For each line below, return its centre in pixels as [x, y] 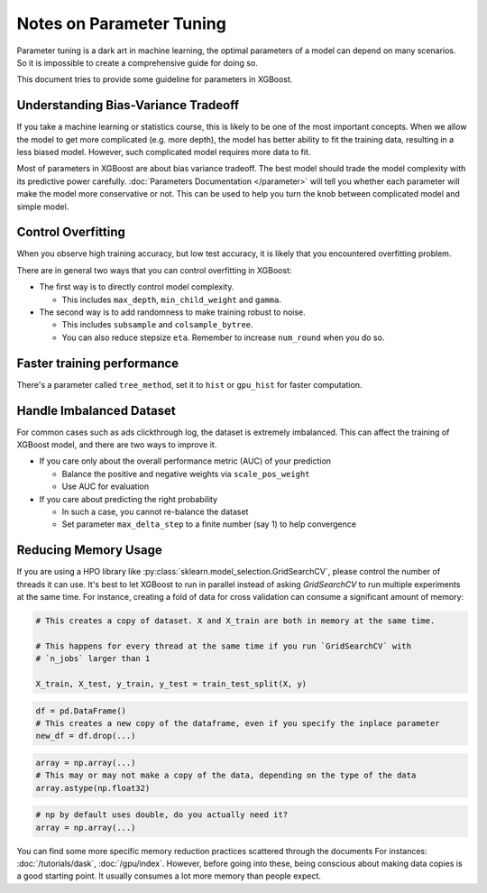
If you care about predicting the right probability [129, 499]
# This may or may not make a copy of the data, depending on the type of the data [226, 775]
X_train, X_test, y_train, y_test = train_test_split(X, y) [171, 684]
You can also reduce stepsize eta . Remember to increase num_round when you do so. [223, 337]
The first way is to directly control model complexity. [137, 287]
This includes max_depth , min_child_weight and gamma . [171, 299]
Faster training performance [98, 363]
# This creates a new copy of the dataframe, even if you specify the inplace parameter [238, 723]
